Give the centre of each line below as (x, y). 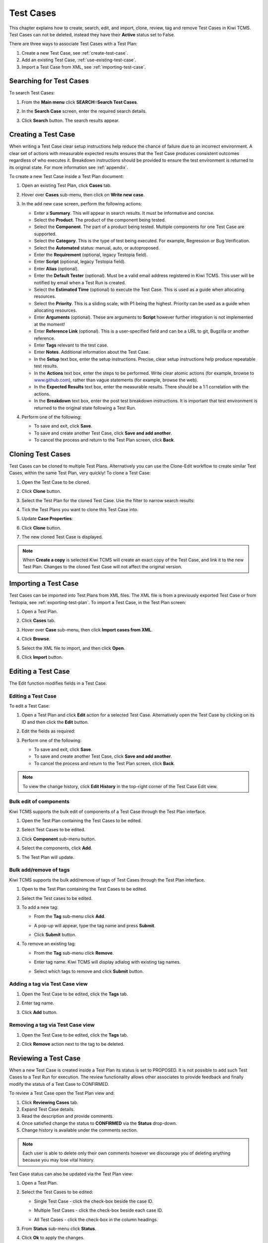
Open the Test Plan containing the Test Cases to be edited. (82, 821)
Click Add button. (39, 1012)
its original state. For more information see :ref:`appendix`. (69, 167)
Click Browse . (36, 639)
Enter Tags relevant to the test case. (71, 345)
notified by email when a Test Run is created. (80, 282)
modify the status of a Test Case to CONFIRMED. (59, 1084)
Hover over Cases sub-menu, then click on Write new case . (83, 194)
